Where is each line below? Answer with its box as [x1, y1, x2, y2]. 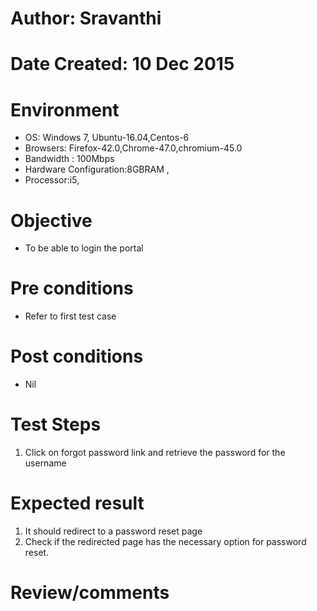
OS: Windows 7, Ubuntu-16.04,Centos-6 [24, 132, 190, 144]
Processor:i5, [24, 174, 80, 186]
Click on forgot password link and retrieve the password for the [24, 447, 286, 459]
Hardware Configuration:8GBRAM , [24, 163, 170, 176]
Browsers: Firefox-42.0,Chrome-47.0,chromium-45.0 [24, 142, 243, 154]
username [24, 457, 67, 469]
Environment [10, 98, 120, 121]
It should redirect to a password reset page [24, 525, 203, 537]
